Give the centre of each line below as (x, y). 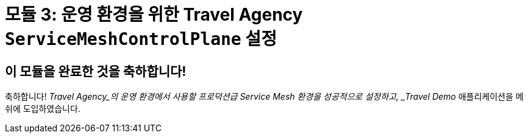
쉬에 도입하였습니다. (43, 109)
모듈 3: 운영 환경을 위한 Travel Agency (154, 15)
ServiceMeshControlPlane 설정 (141, 39)
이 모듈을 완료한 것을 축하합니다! (96, 71)
